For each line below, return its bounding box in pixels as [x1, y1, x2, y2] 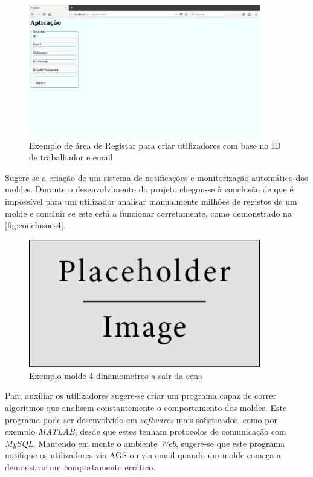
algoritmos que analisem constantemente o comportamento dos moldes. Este [5, 401, 287, 413]
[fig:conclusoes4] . [5, 219, 66, 231]
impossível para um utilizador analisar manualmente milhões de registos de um [5, 194, 297, 207]
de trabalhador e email [29, 151, 113, 163]
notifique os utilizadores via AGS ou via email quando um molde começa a [5, 449, 281, 461]
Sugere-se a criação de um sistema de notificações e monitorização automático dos [5, 171, 308, 183]
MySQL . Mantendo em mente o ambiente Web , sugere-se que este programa [5, 436, 285, 449]
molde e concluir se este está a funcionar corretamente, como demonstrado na [5, 206, 292, 219]
